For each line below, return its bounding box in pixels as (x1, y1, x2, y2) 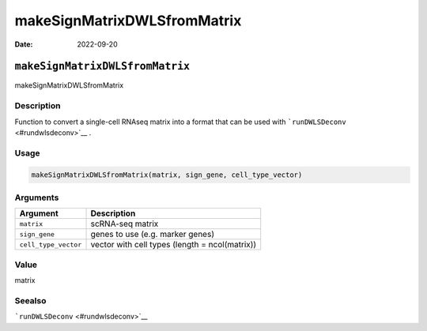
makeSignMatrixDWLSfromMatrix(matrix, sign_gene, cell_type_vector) (31, 170, 303, 179)
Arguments (14, 192, 59, 203)
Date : (14, 39, 33, 49)
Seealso (14, 295, 47, 306)
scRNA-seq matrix (90, 218, 159, 229)
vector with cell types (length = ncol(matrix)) (90, 239, 257, 250)
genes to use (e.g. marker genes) (90, 229, 215, 240)
